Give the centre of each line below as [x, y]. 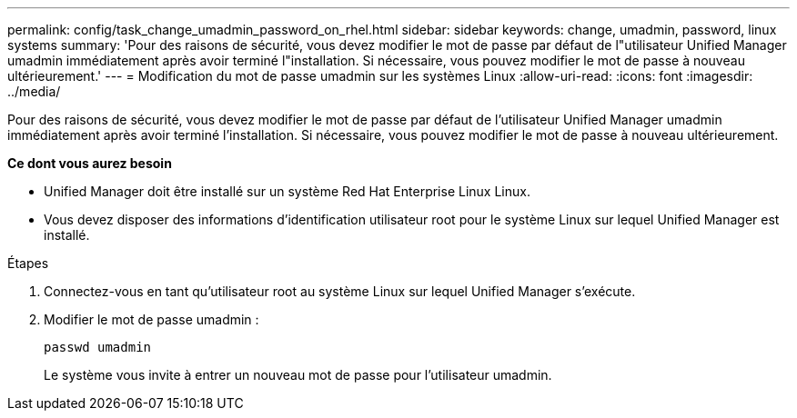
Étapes [28, 263]
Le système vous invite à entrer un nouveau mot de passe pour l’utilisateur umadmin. [298, 375]
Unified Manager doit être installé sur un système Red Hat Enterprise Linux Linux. [287, 191]
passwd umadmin [98, 347]
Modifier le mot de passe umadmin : [151, 319]
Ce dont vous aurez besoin [90, 163]
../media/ [34, 91]
